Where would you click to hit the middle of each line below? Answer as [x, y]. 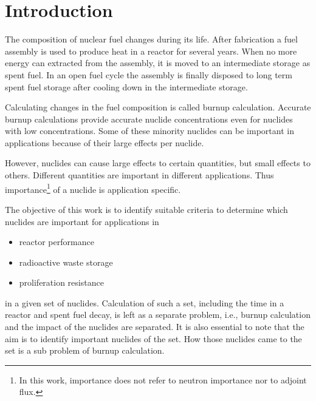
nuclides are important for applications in [82, 221]
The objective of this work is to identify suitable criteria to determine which [146, 209]
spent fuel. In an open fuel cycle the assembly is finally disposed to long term [149, 74]
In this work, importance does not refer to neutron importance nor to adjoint [163, 379]
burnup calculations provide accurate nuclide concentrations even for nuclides [149, 119]
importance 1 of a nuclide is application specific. [93, 188]
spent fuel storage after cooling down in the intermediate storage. [126, 86]
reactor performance [57, 242]
